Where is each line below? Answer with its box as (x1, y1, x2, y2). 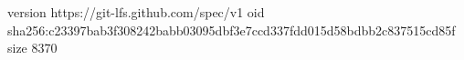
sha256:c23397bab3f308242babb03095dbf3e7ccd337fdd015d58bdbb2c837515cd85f (7, 20, 456, 39)
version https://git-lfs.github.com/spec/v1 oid (7, 3, 265, 21)
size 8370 (7, 38, 58, 57)
